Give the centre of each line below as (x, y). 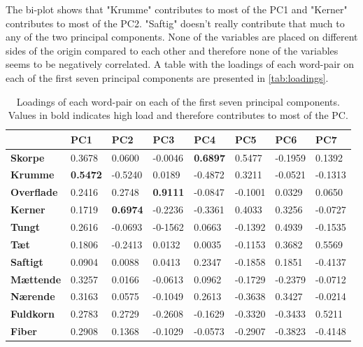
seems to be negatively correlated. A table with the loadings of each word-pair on (180, 64)
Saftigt (27, 261)
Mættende (36, 279)
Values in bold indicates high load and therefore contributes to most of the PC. (178, 115)
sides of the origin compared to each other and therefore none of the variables (172, 50)
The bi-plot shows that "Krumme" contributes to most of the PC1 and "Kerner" (177, 9)
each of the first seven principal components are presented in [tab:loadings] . (167, 77)
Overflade (34, 192)
